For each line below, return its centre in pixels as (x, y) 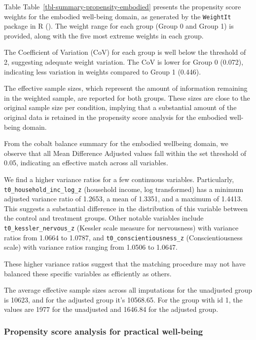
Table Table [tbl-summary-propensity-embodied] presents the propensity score (123, 6)
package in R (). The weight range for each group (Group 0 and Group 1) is (119, 26)
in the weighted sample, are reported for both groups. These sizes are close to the (127, 97)
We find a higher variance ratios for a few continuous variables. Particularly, (119, 179)
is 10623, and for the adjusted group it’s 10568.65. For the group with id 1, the (123, 299)
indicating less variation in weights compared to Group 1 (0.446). (103, 71)
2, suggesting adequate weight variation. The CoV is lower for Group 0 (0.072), (124, 62)
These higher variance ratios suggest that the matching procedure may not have (125, 263)
